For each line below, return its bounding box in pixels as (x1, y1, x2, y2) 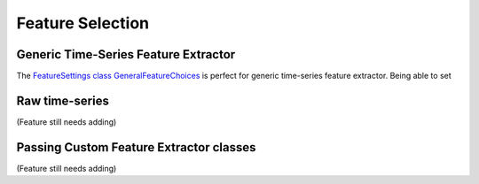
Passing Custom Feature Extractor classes (16, 140, 256, 155)
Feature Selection (16, 13, 150, 33)
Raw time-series (16, 93, 110, 108)
